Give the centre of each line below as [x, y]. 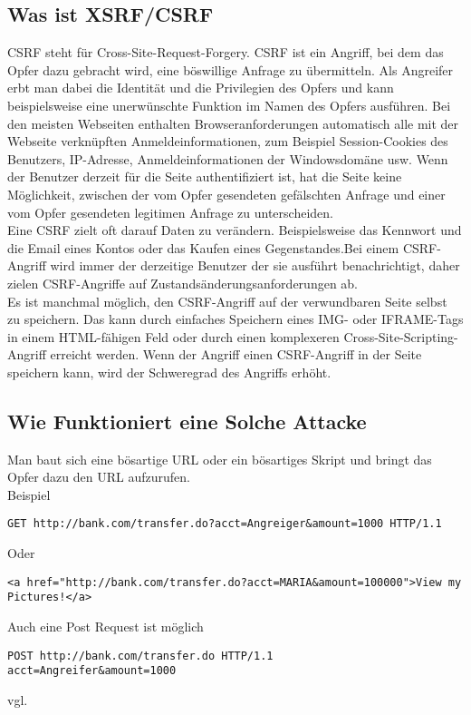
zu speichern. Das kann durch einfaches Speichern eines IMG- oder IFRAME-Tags [235, 319]
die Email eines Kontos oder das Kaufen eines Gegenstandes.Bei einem [203, 247]
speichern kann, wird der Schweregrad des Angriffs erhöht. [169, 372]
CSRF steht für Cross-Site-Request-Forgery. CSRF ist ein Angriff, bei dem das [226, 52]
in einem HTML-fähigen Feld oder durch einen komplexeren [173, 336]
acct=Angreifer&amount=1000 [92, 671]
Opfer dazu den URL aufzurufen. [99, 477]
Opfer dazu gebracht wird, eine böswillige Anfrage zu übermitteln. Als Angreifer [231, 69]
